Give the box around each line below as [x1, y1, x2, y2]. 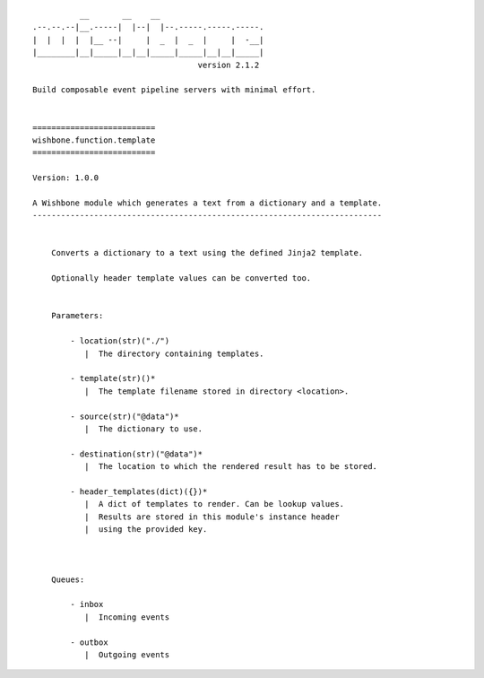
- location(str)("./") [70, 336, 170, 346]
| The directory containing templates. [83, 348, 264, 359]
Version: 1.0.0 [32, 173, 99, 183]
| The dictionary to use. [83, 423, 203, 434]
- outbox [70, 637, 108, 648]
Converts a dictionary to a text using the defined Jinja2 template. [50, 248, 364, 258]
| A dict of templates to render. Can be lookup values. [83, 499, 345, 509]
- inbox [70, 599, 104, 610]
